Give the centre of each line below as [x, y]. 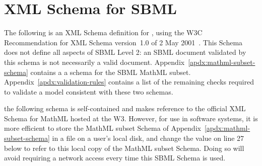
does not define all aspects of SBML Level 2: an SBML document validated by [125, 52]
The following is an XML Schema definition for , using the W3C [103, 32]
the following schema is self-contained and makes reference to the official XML [125, 108]
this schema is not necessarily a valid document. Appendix [94, 62]
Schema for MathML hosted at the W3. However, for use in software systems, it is [131, 118]
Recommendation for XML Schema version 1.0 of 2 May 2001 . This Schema [123, 42]
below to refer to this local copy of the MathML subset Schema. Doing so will [124, 148]
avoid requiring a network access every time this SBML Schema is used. [115, 158]
